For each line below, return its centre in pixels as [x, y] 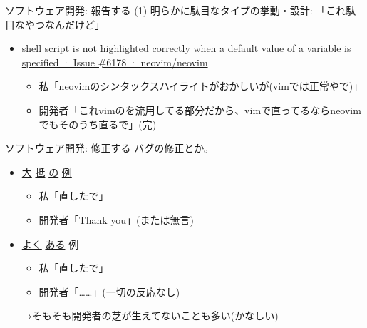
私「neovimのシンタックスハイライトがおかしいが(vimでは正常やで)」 [201, 86]
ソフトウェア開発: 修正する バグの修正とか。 [109, 148]
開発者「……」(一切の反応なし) [109, 291]
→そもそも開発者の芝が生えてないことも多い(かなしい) [150, 316]
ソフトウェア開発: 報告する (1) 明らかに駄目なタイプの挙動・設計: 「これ [176, 10]
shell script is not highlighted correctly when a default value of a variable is [186, 48]
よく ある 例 [50, 244]
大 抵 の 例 [47, 171]
